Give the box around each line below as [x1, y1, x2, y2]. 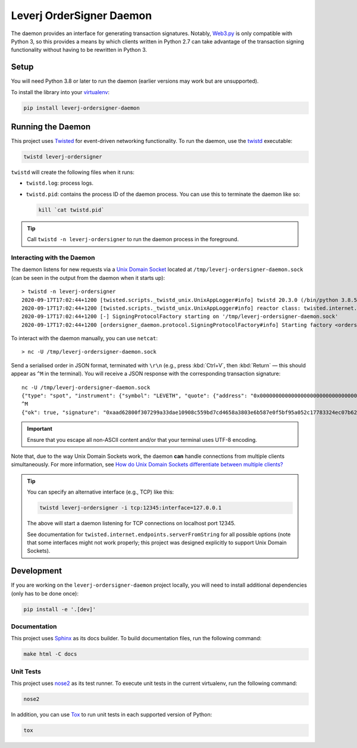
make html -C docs [23, 651, 77, 657]
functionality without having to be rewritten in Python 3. [11, 46, 148, 54]
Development [11, 566, 62, 576]
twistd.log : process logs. [26, 179, 93, 187]
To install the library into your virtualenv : [11, 88, 110, 95]
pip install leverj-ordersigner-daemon [23, 104, 140, 111]
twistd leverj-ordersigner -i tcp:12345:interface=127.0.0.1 [39, 504, 222, 512]
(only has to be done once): [11, 590, 79, 597]
